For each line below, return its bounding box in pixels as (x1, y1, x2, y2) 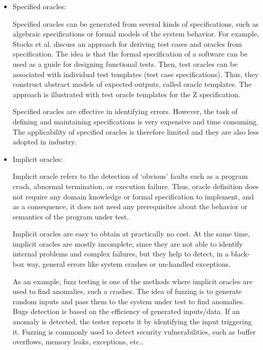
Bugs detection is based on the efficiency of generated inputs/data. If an (12, 306, 240, 317)
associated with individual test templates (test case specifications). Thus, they (12, 68, 259, 79)
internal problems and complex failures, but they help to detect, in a (12, 248, 229, 259)
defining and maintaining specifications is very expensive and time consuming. (12, 116, 259, 126)
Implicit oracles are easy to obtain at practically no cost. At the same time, (12, 228, 250, 239)
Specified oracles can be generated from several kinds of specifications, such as (12, 18, 259, 29)
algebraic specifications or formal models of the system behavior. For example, (12, 28, 259, 39)
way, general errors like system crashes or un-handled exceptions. (26, 259, 231, 269)
